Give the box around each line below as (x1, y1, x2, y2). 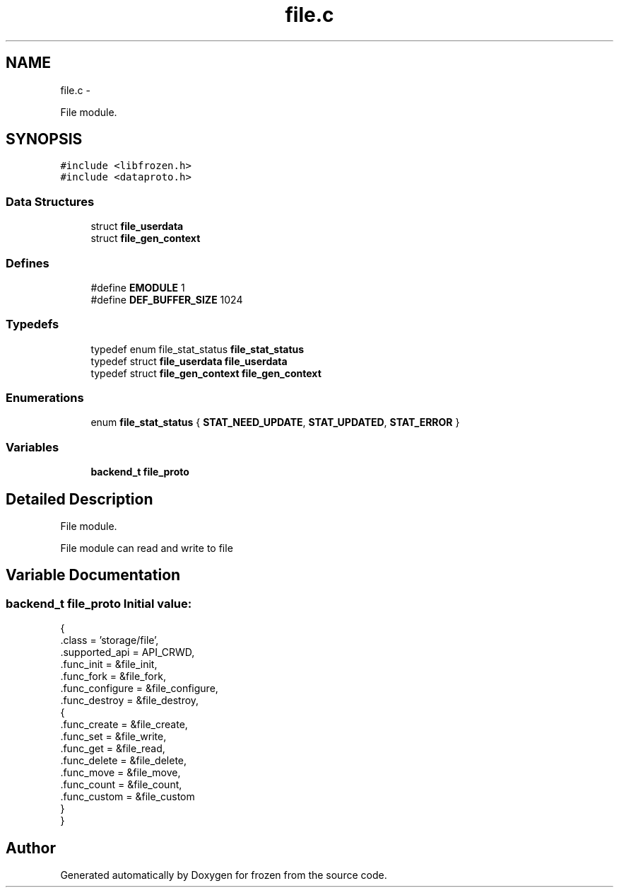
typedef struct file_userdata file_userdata (90, 355, 288, 367)
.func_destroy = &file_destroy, (60, 694, 199, 707)
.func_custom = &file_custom (60, 790, 195, 803)
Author (6, 839, 56, 857)
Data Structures (6, 194, 95, 209)
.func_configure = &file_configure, (60, 682, 218, 695)
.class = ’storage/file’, (60, 634, 159, 647)
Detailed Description (6, 490, 153, 508)
